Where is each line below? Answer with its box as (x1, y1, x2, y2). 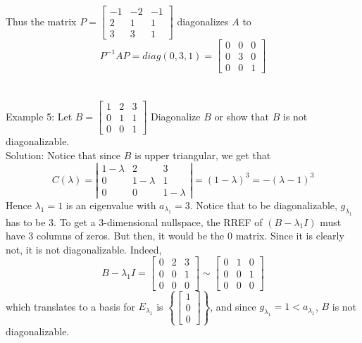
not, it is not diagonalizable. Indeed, (6, 242, 162, 256)
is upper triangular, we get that (135, 148, 271, 163)
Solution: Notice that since (6, 148, 121, 163)
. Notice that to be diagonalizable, (189, 197, 337, 212)
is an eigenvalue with (65, 197, 156, 212)
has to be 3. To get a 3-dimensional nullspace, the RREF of (6, 214, 263, 229)
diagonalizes (177, 13, 229, 28)
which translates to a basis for (6, 299, 135, 313)
